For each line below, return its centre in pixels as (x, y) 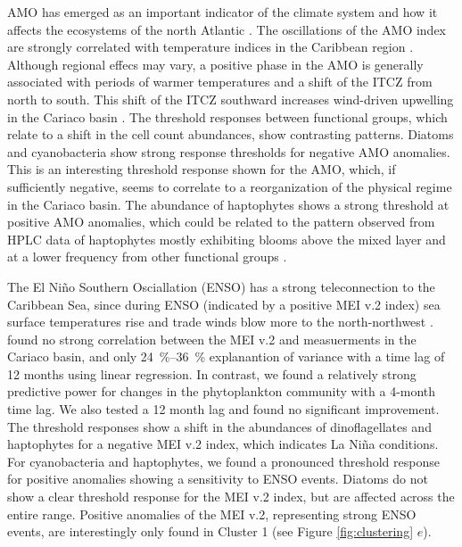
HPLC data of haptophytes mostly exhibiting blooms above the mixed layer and (227, 239)
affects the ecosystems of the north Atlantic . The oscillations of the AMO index (227, 29)
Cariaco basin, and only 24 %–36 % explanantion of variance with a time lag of (226, 356)
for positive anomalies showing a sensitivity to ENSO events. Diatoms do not (218, 479)
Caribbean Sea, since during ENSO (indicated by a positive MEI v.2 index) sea (224, 304)
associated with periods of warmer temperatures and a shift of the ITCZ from (220, 82)
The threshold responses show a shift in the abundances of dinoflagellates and (219, 426)
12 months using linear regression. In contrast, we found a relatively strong (212, 373)
